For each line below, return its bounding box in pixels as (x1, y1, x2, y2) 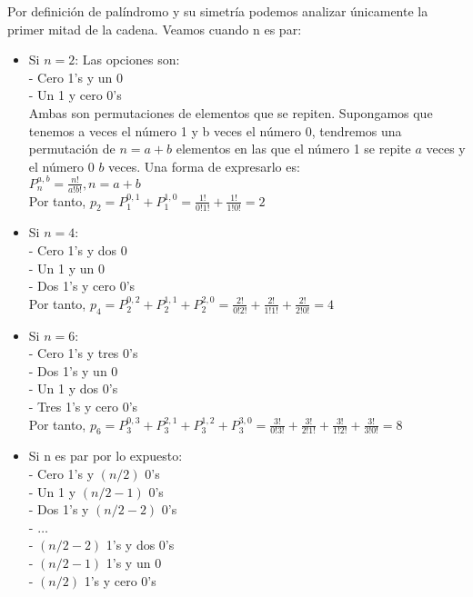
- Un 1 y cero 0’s (28, 85, 122, 104)
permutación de (28, 139, 116, 158)
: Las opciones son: (75, 50, 180, 69)
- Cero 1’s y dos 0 (28, 241, 127, 260)
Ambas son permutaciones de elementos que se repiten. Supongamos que (28, 103, 433, 122)
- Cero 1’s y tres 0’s (28, 343, 138, 363)
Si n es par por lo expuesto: (28, 446, 183, 465)
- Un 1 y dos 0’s (28, 379, 118, 398)
